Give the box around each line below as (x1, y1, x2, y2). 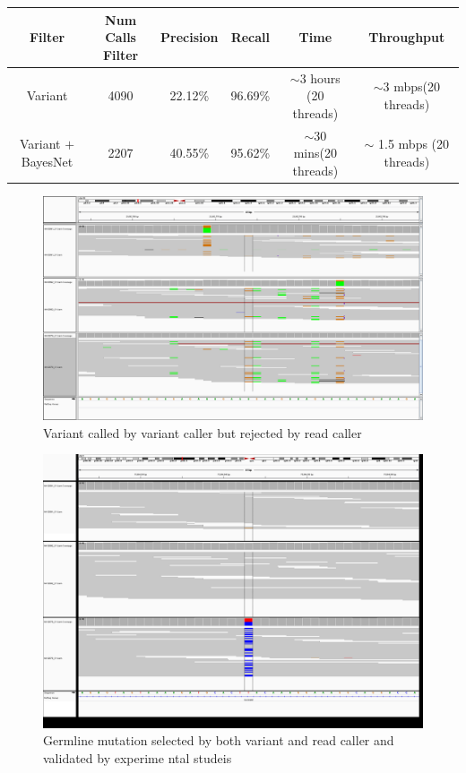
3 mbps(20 (383, 77, 440, 96)
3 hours (299, 68, 341, 87)
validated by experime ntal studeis (43, 748, 232, 767)
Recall (230, 28, 270, 47)
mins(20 (293, 143, 337, 162)
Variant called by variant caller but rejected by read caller (43, 423, 362, 442)
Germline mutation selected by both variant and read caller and (43, 731, 394, 750)
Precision (160, 28, 219, 47)
